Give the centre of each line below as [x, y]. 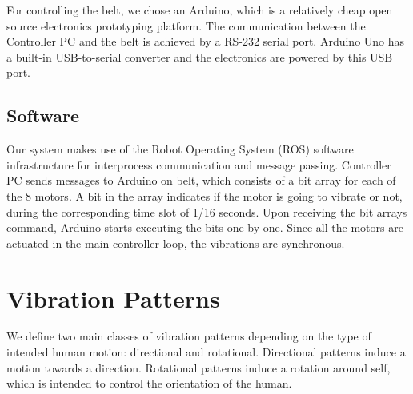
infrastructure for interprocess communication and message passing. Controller [199, 164]
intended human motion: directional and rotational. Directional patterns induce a [206, 352]
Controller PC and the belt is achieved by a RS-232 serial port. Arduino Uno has [206, 41]
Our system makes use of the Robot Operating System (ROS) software [180, 149]
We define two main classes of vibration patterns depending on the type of [189, 336]
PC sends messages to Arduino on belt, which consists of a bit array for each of [201, 180]
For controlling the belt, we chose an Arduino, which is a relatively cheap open [200, 10]
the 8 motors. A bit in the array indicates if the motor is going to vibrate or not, [204, 195]
